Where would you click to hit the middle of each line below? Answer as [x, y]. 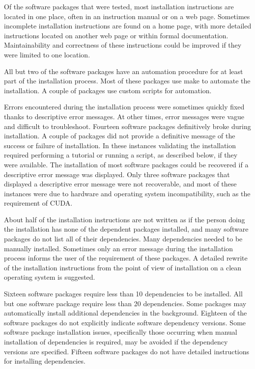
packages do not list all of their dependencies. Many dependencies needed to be [123, 239]
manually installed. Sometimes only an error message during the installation [119, 248]
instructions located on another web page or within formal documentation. [116, 35]
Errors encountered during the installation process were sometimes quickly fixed [124, 107]
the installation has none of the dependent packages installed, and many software [126, 229]
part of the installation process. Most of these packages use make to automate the [127, 81]
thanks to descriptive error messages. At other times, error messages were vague [124, 116]
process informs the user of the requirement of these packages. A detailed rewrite [126, 258]
